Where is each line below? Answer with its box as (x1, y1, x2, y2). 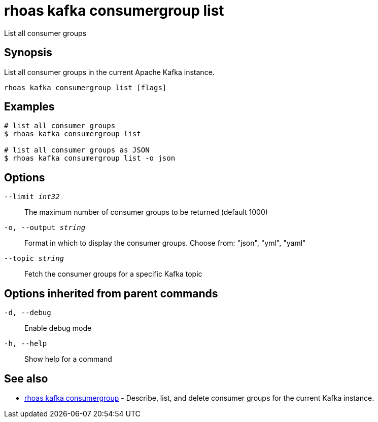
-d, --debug (4, 309, 51, 317)
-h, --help (4, 339, 47, 348)
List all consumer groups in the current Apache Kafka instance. (4, 67, 215, 76)
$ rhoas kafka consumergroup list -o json (4, 154, 176, 163)
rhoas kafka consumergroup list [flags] (4, 83, 167, 92)
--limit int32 (4, 193, 60, 201)
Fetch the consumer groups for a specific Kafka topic (24, 270, 202, 279)
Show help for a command (24, 355, 112, 364)
